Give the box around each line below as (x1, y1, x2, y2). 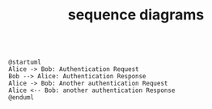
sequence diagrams (67, 6, 205, 24)
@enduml (8, 94, 35, 102)
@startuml (8, 58, 42, 66)
